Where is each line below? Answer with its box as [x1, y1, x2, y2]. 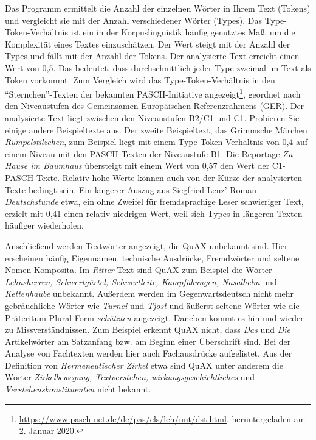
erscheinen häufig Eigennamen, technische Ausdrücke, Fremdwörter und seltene [5, 251, 300, 264]
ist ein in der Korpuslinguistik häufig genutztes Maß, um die [70, 26, 295, 38]
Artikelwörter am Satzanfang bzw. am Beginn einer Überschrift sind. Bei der [5, 335, 291, 347]
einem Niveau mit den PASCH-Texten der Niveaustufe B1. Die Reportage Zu [5, 147, 293, 160]
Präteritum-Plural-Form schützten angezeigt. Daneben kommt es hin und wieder [5, 311, 304, 324]
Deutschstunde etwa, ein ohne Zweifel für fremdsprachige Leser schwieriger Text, [5, 195, 304, 208]
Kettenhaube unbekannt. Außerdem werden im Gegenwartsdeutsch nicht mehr [5, 287, 294, 300]
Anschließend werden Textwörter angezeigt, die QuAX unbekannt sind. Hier [5, 239, 288, 252]
